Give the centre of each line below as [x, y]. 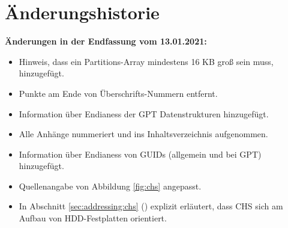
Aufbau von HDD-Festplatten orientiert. [93, 218]
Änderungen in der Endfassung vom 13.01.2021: [106, 41]
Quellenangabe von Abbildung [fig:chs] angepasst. [110, 186]
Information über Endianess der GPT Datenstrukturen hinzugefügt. [144, 113]
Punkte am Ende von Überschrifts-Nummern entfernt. [118, 93]
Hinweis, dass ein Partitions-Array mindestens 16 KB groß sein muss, [146, 61]
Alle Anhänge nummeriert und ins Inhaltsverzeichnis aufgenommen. [143, 134]
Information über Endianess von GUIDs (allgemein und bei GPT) [140, 154]
